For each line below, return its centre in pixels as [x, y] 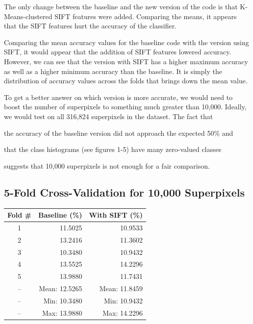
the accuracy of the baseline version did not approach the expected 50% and [119, 133]
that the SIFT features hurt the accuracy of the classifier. [90, 26]
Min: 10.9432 [123, 300]
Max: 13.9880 [62, 312]
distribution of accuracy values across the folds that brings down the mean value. [126, 81]
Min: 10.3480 [63, 300]
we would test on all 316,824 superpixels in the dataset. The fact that [109, 116]
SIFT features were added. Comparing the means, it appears [146, 16]
